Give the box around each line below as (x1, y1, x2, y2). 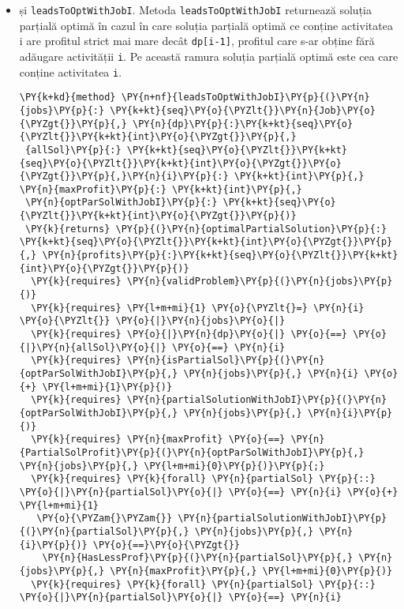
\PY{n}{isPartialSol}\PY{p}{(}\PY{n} (126, 355, 325, 367)
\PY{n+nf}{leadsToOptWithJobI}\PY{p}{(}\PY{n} (121, 92, 370, 103)
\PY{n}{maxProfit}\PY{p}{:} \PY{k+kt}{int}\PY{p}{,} (19, 183, 302, 195)
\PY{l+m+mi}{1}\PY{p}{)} (42, 381, 173, 393)
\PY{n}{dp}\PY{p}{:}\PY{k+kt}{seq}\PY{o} (132, 118, 353, 130)
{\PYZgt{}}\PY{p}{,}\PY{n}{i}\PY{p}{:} (19, 171, 229, 182)
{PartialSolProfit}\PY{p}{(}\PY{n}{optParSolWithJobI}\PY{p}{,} (19, 446, 365, 458)
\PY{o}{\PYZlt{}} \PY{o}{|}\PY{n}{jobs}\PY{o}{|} (19, 315, 286, 327)
